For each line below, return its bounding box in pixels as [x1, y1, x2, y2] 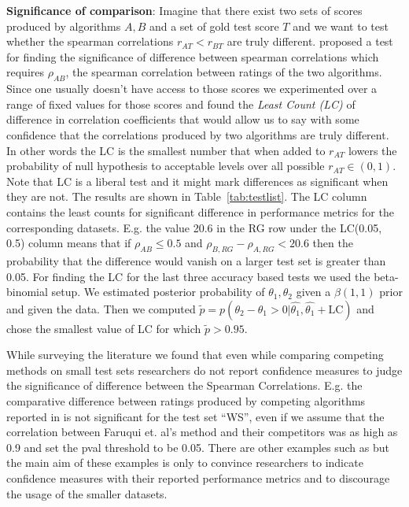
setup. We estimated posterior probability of [51, 283, 265, 300]
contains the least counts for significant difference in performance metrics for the [6, 203, 394, 220]
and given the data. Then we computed [6, 300, 196, 316]
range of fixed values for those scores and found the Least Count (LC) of [6, 95, 356, 112]
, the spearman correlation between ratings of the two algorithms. [65, 64, 382, 80]
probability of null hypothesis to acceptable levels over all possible [6, 157, 325, 174]
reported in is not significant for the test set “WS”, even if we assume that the [6, 408, 385, 424]
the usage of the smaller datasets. [6, 485, 168, 501]
